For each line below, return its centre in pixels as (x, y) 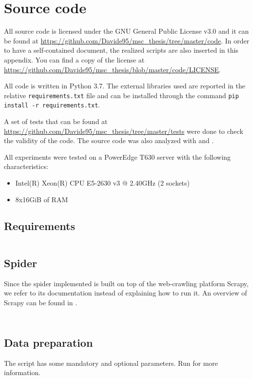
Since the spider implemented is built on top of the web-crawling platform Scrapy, (126, 283)
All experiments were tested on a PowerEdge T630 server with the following (117, 157)
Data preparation (49, 342)
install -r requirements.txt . (52, 105)
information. (22, 372)
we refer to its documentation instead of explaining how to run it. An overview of (126, 293)
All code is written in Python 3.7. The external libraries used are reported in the (125, 86)
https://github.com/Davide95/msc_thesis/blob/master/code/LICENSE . (112, 69)
